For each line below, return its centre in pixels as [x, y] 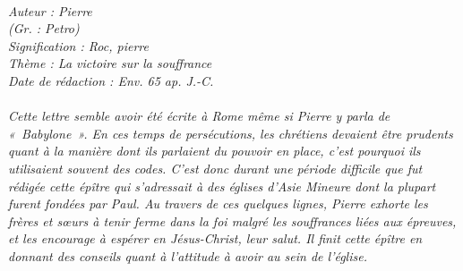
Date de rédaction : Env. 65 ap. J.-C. [111, 80]
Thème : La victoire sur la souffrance [110, 63]
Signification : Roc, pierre [78, 45]
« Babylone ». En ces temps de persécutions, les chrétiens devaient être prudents [231, 133]
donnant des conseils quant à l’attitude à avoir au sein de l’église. [188, 255]
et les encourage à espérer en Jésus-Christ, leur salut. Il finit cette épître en [215, 238]
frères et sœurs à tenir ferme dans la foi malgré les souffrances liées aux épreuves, [232, 220]
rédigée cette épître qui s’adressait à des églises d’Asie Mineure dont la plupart [222, 186]
